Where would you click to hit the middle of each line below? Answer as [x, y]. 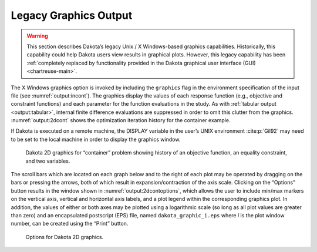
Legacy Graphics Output [72, 15]
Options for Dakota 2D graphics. [65, 237]
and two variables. [48, 161]
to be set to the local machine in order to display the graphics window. [96, 139]
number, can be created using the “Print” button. [70, 224]
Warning [37, 36]
